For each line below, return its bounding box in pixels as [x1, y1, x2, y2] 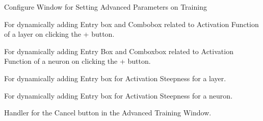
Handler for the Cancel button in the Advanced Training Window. [4, 107, 212, 118]
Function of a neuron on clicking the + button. [4, 56, 151, 66]
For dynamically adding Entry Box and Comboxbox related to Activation [4, 45, 233, 56]
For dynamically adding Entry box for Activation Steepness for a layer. [4, 72, 226, 83]
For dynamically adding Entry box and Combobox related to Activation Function [4, 18, 259, 29]
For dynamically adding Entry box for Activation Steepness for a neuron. [4, 90, 233, 101]
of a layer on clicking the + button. [4, 29, 115, 39]
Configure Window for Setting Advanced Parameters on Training [4, 2, 207, 12]
